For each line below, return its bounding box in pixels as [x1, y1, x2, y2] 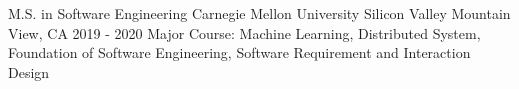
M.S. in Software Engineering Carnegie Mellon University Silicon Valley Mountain [8, 3, 511, 23]
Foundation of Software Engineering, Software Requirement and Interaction [8, 42, 471, 63]
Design [8, 61, 50, 82]
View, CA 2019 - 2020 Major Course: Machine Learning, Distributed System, [8, 22, 481, 43]
